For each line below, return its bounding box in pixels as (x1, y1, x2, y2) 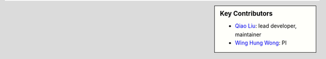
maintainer (235, 31, 262, 38)
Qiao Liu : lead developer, (235, 22, 297, 29)
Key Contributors (220, 10, 273, 17)
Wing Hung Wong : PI (235, 39, 287, 46)
